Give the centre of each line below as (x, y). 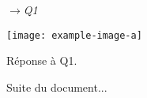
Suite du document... (57, 87)
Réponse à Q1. (42, 60)
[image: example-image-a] (74, 35)
